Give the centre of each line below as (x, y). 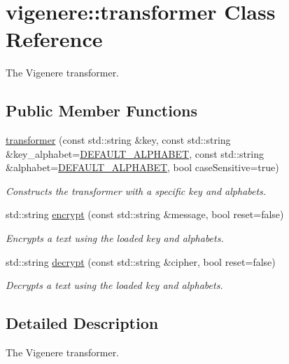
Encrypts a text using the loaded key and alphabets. (115, 238)
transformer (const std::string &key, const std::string (118, 140)
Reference (54, 39)
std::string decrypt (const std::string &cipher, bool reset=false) (141, 261)
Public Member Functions (101, 110)
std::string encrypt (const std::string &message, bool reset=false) (145, 214)
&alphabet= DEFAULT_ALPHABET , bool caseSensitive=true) (142, 167)
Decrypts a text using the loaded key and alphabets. (114, 285)
